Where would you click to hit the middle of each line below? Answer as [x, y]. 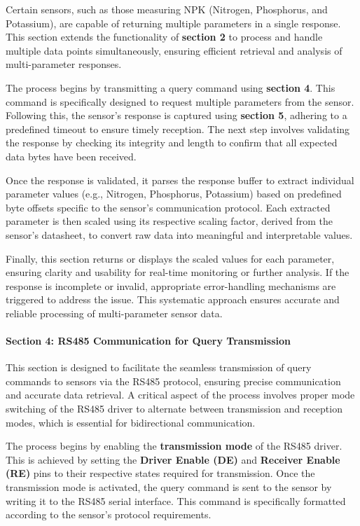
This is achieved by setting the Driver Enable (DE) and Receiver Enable [173, 459]
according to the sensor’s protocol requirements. [109, 514]
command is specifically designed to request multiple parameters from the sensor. [180, 101]
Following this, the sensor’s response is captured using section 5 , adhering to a [176, 115]
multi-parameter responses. [64, 64]
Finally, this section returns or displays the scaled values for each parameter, [170, 258]
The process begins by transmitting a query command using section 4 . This [171, 87]
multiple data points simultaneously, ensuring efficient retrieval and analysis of [174, 50]
